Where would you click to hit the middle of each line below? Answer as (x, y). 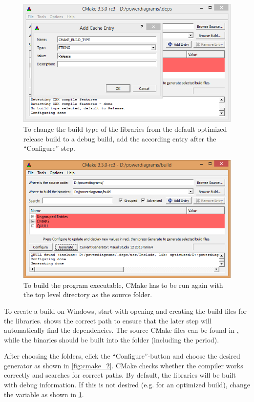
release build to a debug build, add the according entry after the (120, 138)
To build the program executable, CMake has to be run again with (123, 285)
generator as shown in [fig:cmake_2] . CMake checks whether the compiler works (124, 365)
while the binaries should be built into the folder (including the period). (112, 339)
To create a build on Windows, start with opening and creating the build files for (126, 311)
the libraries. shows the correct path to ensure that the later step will (108, 320)
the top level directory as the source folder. (88, 294)
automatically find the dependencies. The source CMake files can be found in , (121, 330)
